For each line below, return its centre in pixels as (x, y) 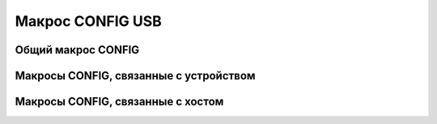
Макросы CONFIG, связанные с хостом (119, 102)
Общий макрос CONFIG (77, 50)
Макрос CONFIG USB (88, 21)
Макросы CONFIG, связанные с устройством (135, 76)
